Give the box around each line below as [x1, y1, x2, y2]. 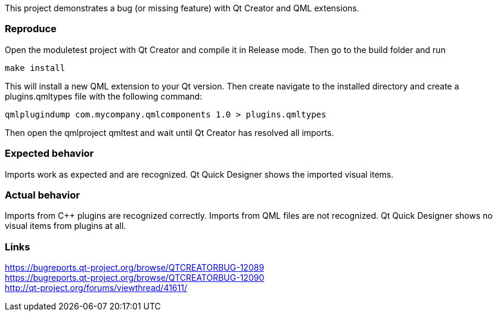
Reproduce [5, 23, 57, 35]
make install [5, 63, 66, 73]
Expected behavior [5, 147, 94, 160]
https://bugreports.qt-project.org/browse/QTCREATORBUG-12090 [5, 272, 265, 283]
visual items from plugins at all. [5, 221, 126, 231]
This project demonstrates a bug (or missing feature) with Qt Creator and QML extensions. [5, 3, 359, 13]
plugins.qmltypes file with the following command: [5, 91, 203, 101]
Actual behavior [5, 188, 80, 201]
